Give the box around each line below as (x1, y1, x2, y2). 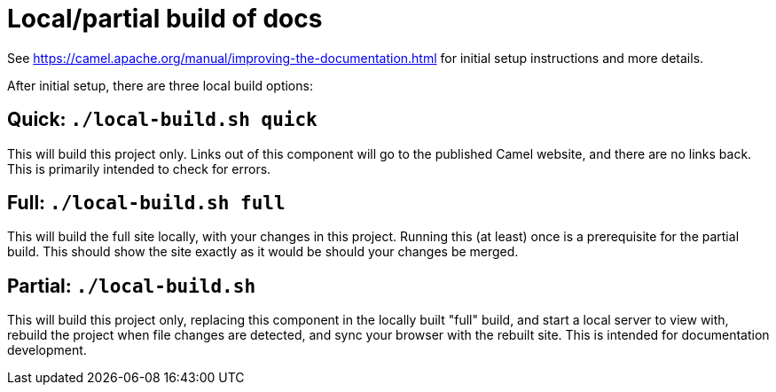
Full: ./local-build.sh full (7, 192, 286, 215)
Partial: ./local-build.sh (7, 274, 256, 297)
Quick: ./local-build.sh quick (7, 108, 317, 131)
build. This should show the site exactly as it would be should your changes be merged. (7, 244, 519, 260)
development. (7, 342, 87, 358)
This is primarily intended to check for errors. (7, 161, 271, 176)
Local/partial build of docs (7, 4, 323, 34)
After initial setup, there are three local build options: (7, 77, 313, 93)
